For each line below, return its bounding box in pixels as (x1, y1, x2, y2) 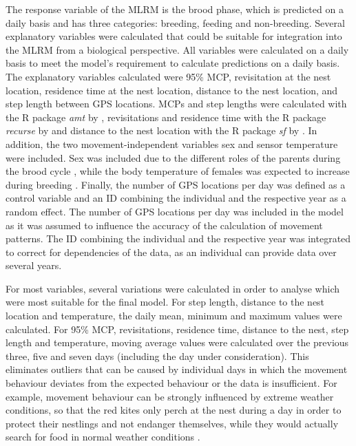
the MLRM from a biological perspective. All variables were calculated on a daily (6, 42, 349, 56)
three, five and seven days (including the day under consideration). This (6, 348, 309, 363)
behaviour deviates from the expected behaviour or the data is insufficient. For (6, 376, 337, 390)
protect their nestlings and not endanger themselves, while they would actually (6, 416, 339, 430)
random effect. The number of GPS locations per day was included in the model (6, 204, 344, 218)
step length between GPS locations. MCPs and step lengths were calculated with (6, 96, 347, 111)
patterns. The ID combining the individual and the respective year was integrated (6, 231, 351, 246)
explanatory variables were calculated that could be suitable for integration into (6, 29, 342, 43)
